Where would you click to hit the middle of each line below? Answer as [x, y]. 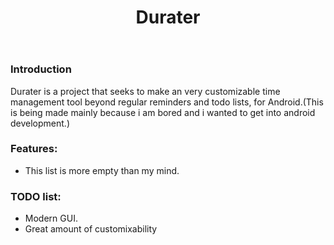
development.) [40, 123]
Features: [34, 149]
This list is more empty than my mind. [102, 170]
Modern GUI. [51, 218]
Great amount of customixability [91, 229]
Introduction [41, 69]
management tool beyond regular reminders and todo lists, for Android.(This [167, 102]
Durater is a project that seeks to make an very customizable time [145, 91]
